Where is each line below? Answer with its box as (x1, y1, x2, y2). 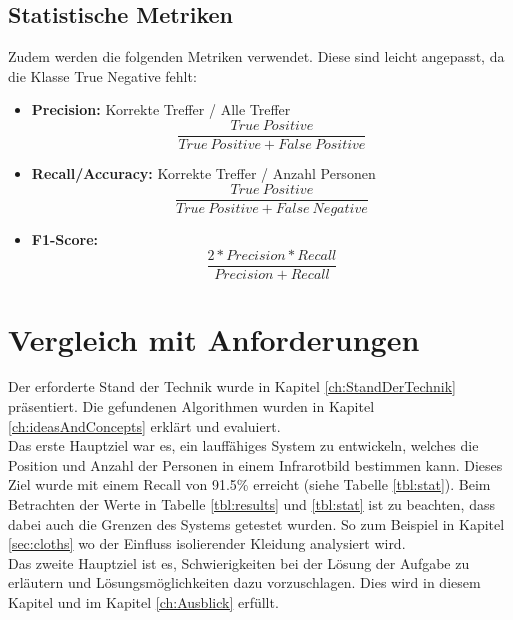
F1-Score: (31, 228, 98, 249)
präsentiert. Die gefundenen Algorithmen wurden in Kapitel (8, 396, 375, 417)
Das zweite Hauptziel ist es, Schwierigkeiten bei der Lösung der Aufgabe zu (8, 552, 470, 573)
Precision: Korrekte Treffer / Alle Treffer (31, 99, 291, 120)
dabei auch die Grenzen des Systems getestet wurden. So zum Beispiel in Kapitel (8, 513, 505, 534)
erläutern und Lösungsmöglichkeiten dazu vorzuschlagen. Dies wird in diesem (8, 572, 481, 593)
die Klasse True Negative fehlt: (8, 65, 197, 86)
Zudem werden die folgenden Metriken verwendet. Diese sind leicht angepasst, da (8, 46, 505, 67)
